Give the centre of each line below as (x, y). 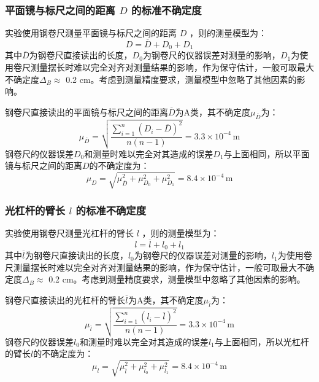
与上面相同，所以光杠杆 (262, 341)
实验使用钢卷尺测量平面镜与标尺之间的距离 (91, 33)
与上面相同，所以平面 (267, 153)
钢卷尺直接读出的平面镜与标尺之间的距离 (86, 111)
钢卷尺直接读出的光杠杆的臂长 (65, 299)
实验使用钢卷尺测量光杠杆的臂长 (69, 232)
